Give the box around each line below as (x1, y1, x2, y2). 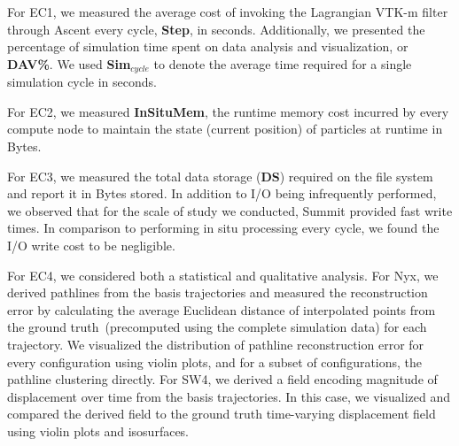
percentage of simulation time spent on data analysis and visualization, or (7, 37, 408, 56)
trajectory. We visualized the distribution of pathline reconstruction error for (7, 334, 424, 353)
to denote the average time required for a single (153, 54, 412, 73)
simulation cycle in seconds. (7, 73, 157, 91)
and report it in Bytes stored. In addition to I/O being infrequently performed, (7, 184, 437, 203)
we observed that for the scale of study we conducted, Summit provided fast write (7, 201, 453, 219)
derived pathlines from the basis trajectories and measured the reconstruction (7, 283, 428, 302)
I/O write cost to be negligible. (7, 235, 175, 254)
